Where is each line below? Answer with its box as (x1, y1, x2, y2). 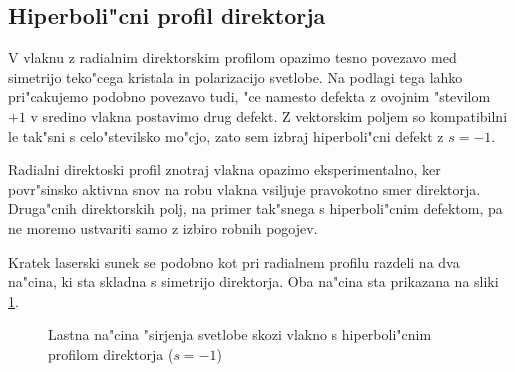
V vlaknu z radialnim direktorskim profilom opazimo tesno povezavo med (8, 47, 457, 68)
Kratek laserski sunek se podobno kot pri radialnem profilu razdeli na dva (8, 251, 460, 272)
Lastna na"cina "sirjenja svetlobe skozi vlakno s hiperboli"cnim (48, 324, 432, 345)
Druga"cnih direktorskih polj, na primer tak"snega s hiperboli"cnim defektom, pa (8, 198, 503, 219)
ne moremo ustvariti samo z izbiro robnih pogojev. (8, 217, 318, 238)
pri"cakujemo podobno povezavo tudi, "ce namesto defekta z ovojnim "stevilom (8, 86, 491, 107)
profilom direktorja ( (48, 343, 174, 364)
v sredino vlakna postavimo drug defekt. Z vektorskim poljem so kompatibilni (30, 105, 508, 126)
